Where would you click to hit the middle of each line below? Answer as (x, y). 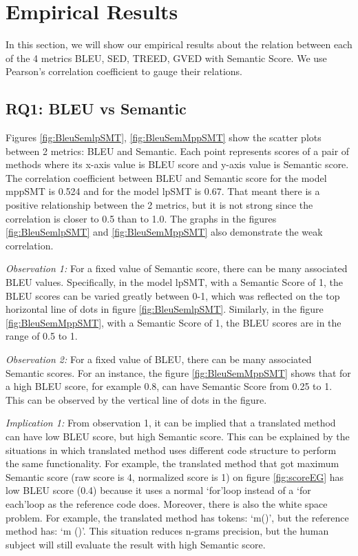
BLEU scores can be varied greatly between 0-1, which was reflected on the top (173, 295)
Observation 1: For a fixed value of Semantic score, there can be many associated (177, 268)
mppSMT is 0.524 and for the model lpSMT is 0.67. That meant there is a (163, 191)
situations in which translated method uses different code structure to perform (171, 450)
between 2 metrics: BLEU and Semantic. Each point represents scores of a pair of (178, 151)
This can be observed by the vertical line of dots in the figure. (136, 399)
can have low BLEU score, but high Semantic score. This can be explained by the (178, 436)
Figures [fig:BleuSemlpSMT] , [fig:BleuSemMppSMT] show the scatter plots (164, 137)
